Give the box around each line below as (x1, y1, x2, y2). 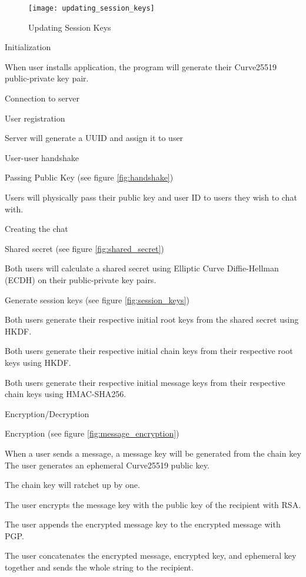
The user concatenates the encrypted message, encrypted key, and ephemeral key (5, 549, 297, 562)
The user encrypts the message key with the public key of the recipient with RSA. (5, 498, 301, 510)
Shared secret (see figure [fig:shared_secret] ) (5, 242, 164, 254)
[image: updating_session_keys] (28, 4, 155, 12)
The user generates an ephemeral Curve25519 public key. (5, 458, 209, 471)
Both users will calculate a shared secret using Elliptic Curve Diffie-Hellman (5, 262, 279, 274)
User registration (5, 112, 65, 124)
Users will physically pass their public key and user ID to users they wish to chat (5, 191, 297, 203)
